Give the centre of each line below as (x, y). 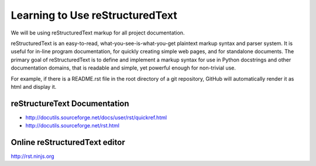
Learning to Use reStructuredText (94, 15)
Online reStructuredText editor (68, 142)
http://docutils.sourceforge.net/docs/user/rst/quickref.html (96, 117)
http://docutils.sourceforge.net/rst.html (73, 126)
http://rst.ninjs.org (33, 156)
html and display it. (34, 87)
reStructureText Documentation (70, 103)
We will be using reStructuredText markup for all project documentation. (98, 33)
